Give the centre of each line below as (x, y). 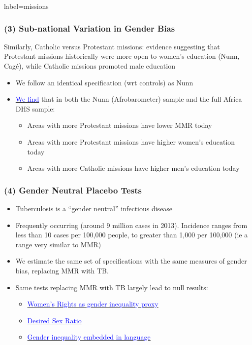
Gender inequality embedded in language (89, 337)
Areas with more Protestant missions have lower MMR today (120, 125)
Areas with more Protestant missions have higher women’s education (131, 141)
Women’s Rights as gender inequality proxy (93, 304)
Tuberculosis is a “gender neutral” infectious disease (94, 208)
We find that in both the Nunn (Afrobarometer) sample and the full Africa (129, 99)
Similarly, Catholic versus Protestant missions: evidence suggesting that (112, 46)
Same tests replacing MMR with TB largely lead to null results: (112, 287)
